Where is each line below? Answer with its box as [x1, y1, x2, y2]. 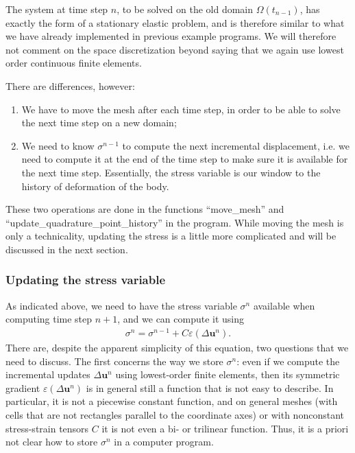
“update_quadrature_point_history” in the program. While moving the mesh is [5, 215, 344, 229]
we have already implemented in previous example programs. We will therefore [5, 29, 336, 43]
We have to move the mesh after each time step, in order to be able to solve [21, 102, 341, 116]
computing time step [5, 312, 93, 326]
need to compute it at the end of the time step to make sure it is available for [21, 152, 348, 166]
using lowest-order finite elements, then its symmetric [115, 367, 340, 382]
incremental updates [5, 367, 90, 382]
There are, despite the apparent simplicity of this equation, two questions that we [5, 340, 349, 355]
